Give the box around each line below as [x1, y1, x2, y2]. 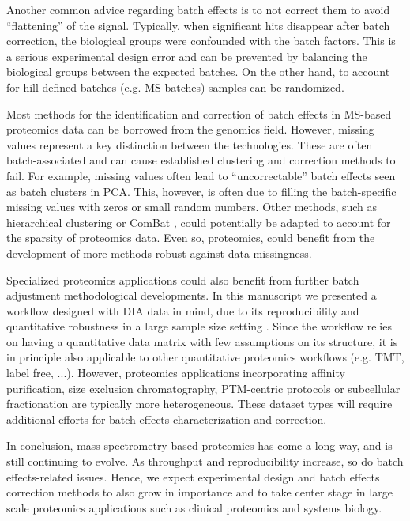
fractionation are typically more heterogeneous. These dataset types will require [6, 395, 393, 412]
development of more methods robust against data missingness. [6, 244, 312, 261]
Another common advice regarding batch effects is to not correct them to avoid [6, 2, 390, 17]
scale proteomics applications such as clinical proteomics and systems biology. [6, 499, 382, 515]
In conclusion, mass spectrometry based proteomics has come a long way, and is [6, 437, 393, 454]
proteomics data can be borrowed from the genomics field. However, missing [6, 121, 374, 138]
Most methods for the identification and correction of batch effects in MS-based [6, 105, 392, 122]
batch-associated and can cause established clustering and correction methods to [6, 152, 396, 168]
